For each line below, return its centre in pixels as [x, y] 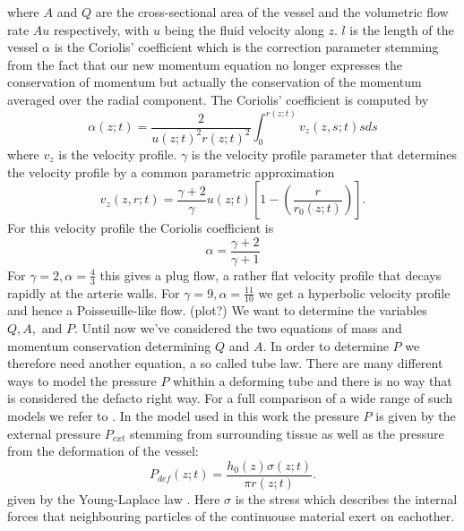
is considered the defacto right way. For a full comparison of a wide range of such [230, 398]
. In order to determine [326, 345]
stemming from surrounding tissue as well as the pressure [287, 433]
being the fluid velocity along [244, 29]
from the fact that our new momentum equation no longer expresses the [205, 64]
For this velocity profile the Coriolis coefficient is [141, 228]
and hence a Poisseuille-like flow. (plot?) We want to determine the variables [217, 310]
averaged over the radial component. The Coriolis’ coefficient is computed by [218, 99]
